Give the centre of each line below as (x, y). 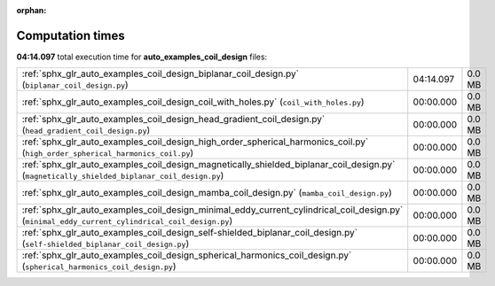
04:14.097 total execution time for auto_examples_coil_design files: (142, 57)
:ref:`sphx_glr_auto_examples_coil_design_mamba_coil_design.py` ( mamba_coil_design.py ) (207, 193)
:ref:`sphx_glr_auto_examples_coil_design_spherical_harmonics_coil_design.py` (187, 255)
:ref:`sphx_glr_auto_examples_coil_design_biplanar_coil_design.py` (160, 73)
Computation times (71, 35)
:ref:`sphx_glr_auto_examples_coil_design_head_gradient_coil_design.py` (173, 120)
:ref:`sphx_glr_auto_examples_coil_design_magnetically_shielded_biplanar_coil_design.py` (208, 165)
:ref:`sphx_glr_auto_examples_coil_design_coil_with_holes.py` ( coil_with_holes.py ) (193, 102)
